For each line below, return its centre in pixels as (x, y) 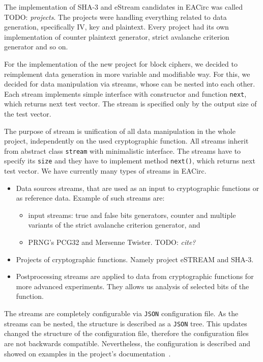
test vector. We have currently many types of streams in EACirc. (105, 171)
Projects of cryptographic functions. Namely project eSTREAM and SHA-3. (135, 259)
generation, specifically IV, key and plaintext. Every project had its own (116, 27)
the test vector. (28, 114)
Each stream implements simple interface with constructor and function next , (125, 93)
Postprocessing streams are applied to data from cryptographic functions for (135, 276)
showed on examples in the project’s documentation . (87, 353)
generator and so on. (36, 47)
